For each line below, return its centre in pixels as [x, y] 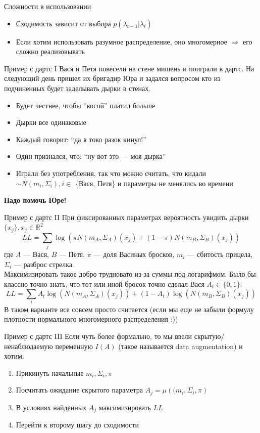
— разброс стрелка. [44, 264]
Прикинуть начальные [50, 373]
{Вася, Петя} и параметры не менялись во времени [154, 183]
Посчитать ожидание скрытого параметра [79, 390]
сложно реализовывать [50, 51]
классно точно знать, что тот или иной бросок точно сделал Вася [104, 284]
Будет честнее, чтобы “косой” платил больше [86, 105]
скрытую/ [209, 336]
